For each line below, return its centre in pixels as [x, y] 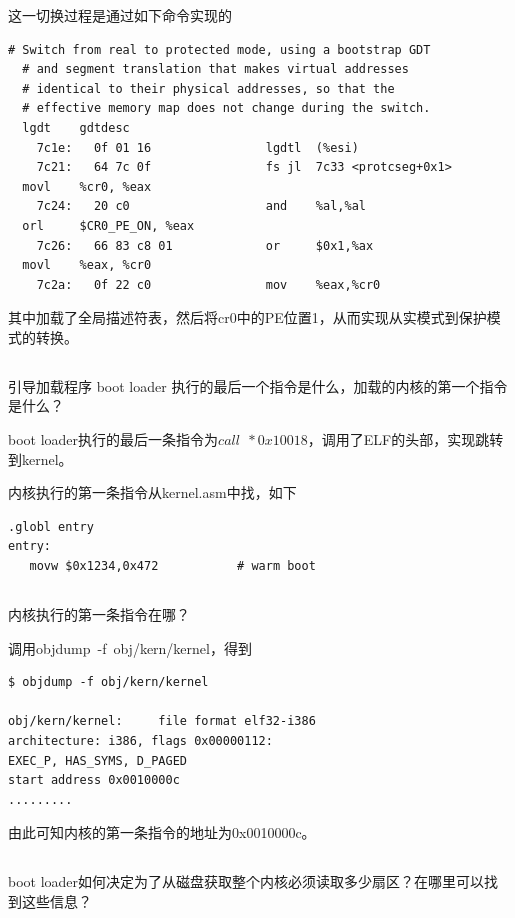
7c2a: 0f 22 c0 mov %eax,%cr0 [208, 284]
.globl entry [51, 526]
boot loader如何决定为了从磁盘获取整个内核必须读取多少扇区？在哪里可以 [246, 881]
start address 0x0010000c [94, 780]
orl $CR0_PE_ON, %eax [108, 225]
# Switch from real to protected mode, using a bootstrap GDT [219, 49]
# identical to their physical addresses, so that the [208, 88]
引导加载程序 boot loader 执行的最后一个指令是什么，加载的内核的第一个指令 [258, 385]
